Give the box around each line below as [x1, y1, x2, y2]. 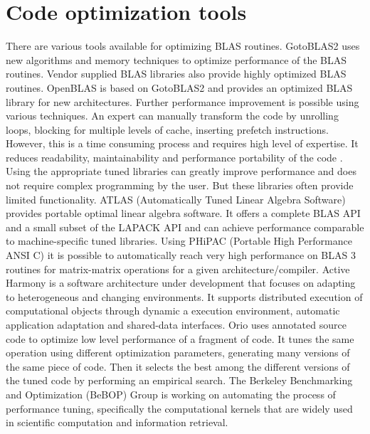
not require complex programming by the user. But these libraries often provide [6, 178, 354, 193]
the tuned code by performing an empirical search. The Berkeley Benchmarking [6, 373, 353, 388]
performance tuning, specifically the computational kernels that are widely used [6, 401, 353, 416]
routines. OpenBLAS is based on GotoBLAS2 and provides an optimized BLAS [6, 80, 353, 95]
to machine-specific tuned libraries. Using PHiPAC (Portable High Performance [6, 233, 352, 248]
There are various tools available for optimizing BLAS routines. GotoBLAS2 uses [6, 38, 360, 53]
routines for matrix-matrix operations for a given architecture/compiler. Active [6, 261, 350, 276]
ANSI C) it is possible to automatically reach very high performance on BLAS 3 [6, 248, 356, 263]
